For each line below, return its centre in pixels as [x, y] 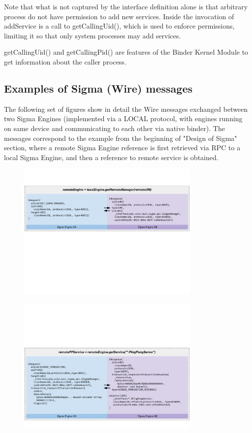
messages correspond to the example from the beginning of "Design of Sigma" [121, 138]
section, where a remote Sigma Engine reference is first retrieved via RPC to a [122, 148]
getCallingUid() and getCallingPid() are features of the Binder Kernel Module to [126, 52]
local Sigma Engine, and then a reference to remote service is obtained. [111, 157]
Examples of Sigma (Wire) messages [98, 88]
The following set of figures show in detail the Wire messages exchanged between [126, 109]
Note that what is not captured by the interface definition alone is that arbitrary [126, 6]
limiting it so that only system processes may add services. [93, 35]
